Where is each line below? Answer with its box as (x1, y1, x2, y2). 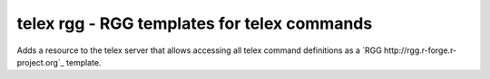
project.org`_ (16, 57, 65, 67)
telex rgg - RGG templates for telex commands (16, 13, 373, 33)
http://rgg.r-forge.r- (384, 45, 457, 56)
